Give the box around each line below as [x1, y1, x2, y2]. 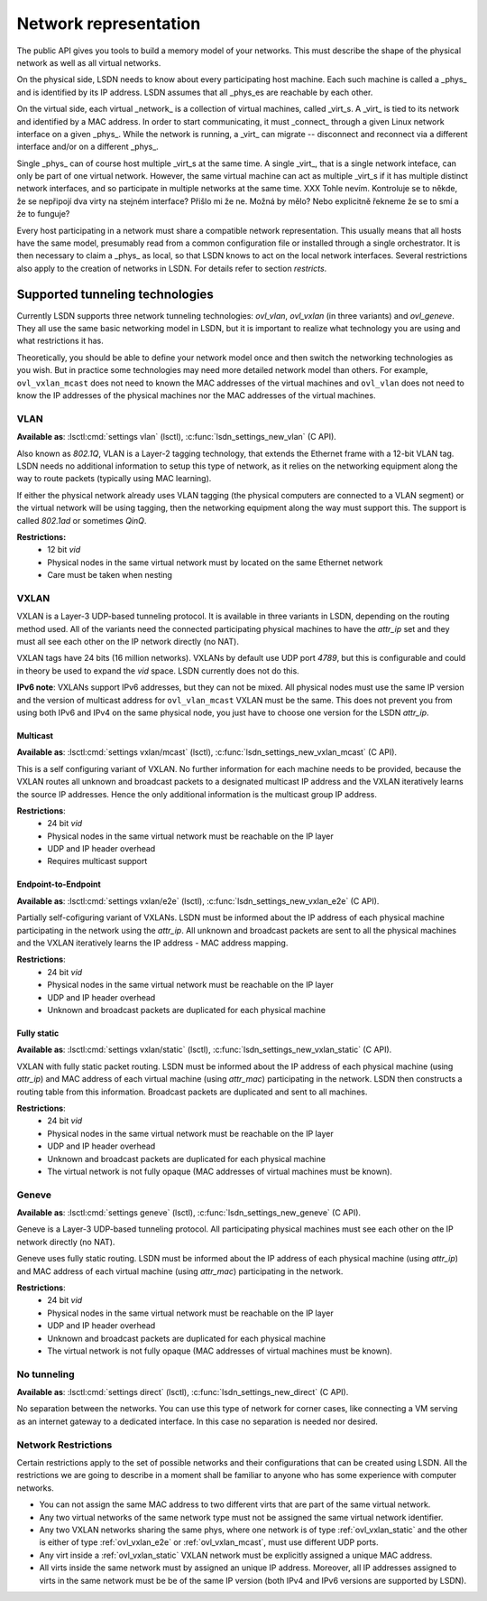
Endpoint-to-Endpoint [16, 879, 101, 889]
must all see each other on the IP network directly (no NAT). [16, 637, 239, 647]
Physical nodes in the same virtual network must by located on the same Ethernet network [47, 556, 383, 568]
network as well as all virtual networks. [16, 57, 161, 68]
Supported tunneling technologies [16, 286, 214, 302]
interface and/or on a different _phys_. [16, 141, 160, 153]
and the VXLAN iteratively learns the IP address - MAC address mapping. [16, 937, 289, 948]
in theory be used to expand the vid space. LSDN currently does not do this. [16, 665, 299, 676]
